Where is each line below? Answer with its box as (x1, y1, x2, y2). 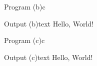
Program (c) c (4, 35, 45, 45)
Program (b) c (4, 1, 45, 11)
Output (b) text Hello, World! (4, 18, 93, 28)
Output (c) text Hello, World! (4, 51, 93, 62)
